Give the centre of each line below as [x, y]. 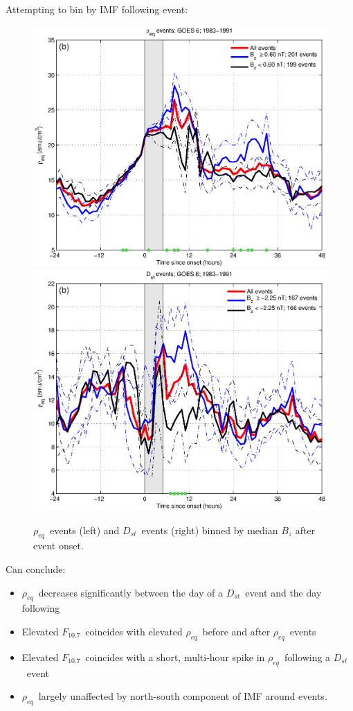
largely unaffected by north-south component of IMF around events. [183, 696]
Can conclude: [36, 568]
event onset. [58, 546]
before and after [236, 631]
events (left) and [84, 530]
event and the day [283, 592]
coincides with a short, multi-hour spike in [175, 657]
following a [307, 657]
